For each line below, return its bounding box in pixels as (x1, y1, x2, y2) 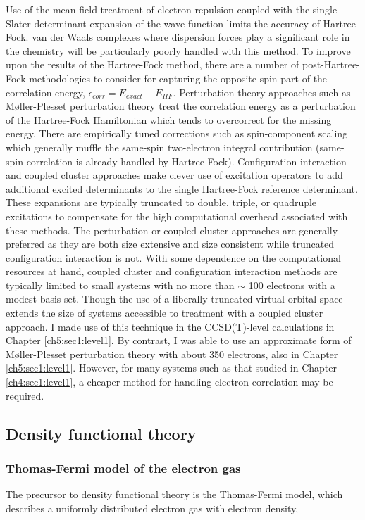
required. (6, 388, 44, 402)
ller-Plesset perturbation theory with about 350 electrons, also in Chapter (19, 346, 338, 361)
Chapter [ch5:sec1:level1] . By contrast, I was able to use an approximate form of (6, 333, 352, 348)
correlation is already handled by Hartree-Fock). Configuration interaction (26, 153, 347, 168)
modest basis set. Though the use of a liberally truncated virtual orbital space (6, 291, 343, 306)
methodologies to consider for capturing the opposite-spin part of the (29, 70, 328, 85)
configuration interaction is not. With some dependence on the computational (6, 250, 341, 265)
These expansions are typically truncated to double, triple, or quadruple (6, 195, 317, 210)
